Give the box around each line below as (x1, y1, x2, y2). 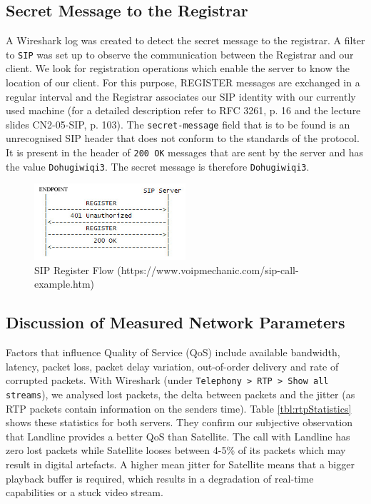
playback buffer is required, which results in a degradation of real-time (6, 470, 314, 485)
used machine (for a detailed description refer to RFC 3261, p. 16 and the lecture (6, 103, 361, 118)
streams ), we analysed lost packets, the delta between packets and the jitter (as (6, 386, 355, 401)
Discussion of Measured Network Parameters (6, 311, 345, 333)
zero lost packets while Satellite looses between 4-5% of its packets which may (6, 443, 346, 458)
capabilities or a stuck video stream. (6, 485, 163, 500)
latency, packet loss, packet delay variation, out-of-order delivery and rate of (6, 358, 339, 373)
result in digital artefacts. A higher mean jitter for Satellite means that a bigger (6, 456, 355, 471)
